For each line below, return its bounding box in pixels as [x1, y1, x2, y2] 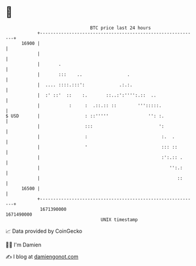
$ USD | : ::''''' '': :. [5, 113, 165, 119]
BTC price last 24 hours [90, 25, 151, 31]
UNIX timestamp [100, 216, 138, 223]
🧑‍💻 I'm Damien [5, 241, 42, 248]
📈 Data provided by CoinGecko [5, 227, 83, 235]
